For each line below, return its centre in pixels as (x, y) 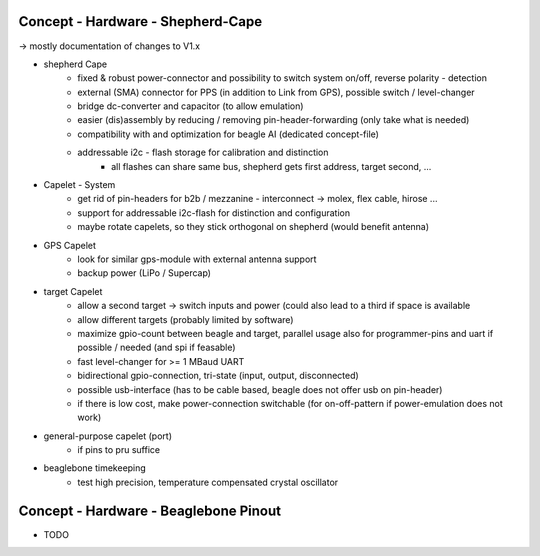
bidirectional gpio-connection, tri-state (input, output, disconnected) (218, 376)
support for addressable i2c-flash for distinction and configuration (213, 212)
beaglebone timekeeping (95, 468)
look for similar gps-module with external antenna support (197, 259)
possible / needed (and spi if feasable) (156, 347)
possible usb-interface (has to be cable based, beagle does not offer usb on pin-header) (260, 389)
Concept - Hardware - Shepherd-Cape (140, 21)
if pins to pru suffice (118, 450)
